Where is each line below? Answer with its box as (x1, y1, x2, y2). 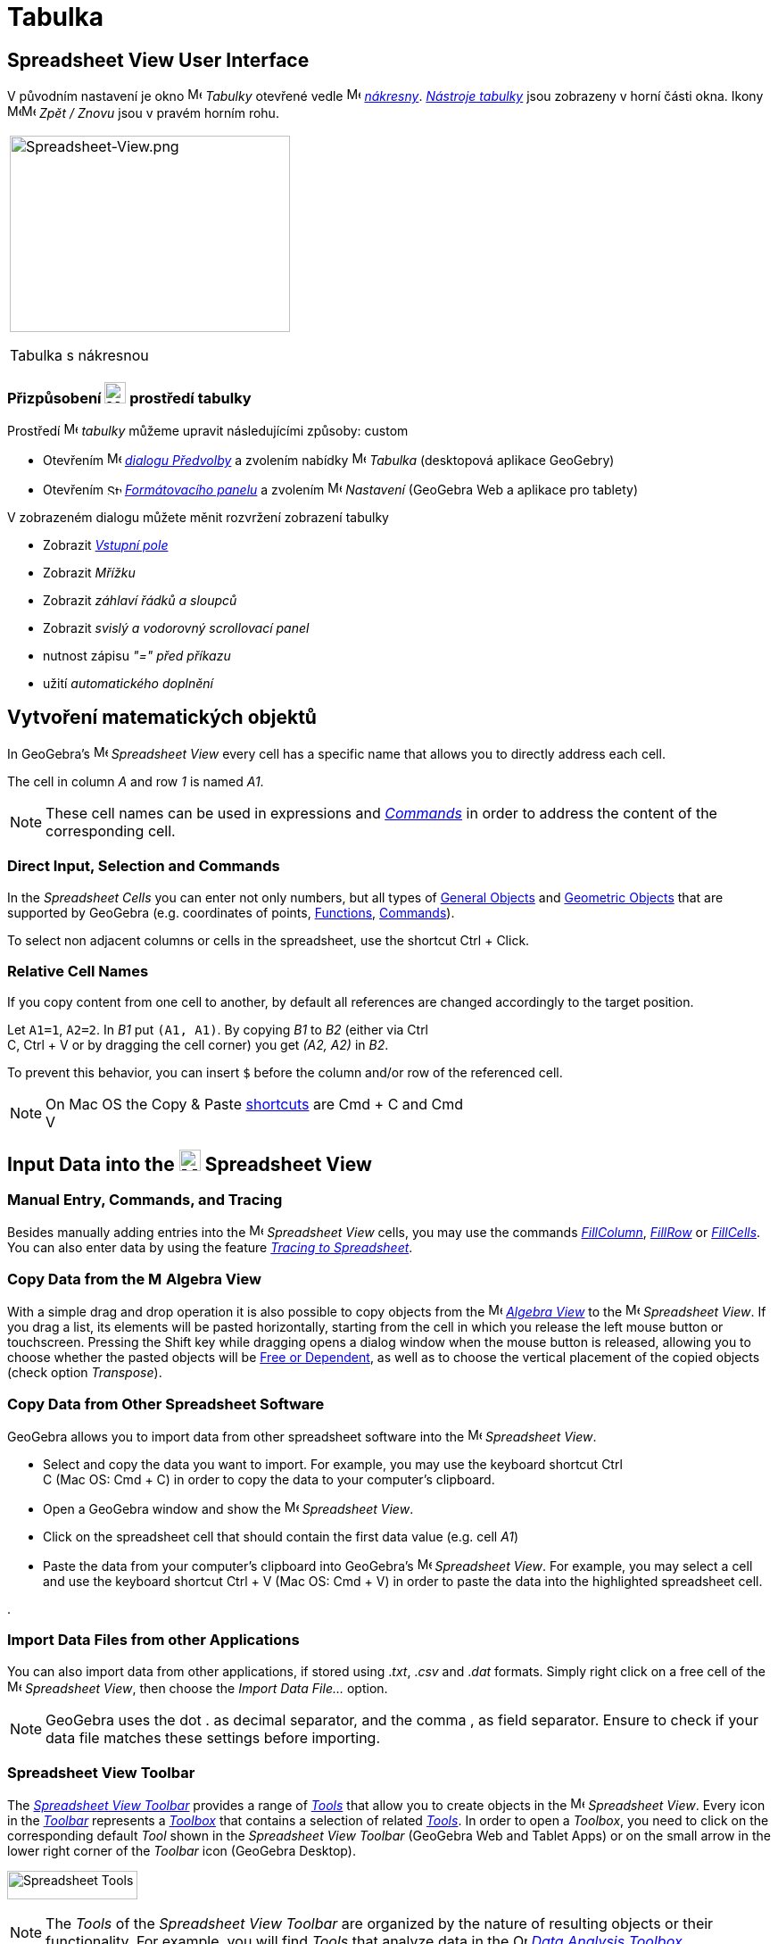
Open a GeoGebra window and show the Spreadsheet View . (43, 1500, 414, 1516)
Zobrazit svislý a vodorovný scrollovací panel (43, 619, 310, 636)
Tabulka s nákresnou (10, 346, 149, 365)
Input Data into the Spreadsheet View (7, 1152, 372, 1176)
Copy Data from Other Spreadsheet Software (7, 1394, 325, 1413)
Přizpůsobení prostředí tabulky (7, 388, 252, 407)
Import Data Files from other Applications (7, 1631, 300, 1649)
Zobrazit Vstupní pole (43, 536, 169, 552)
